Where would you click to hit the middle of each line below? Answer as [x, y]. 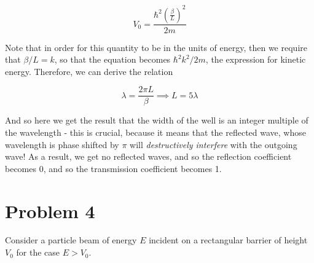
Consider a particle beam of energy [71, 240]
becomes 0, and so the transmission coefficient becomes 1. [113, 168]
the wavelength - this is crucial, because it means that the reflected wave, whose [155, 132]
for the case [38, 252]
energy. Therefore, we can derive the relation [89, 71]
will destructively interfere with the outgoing [214, 144]
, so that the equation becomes [112, 59]
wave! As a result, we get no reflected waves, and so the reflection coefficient [148, 156]
